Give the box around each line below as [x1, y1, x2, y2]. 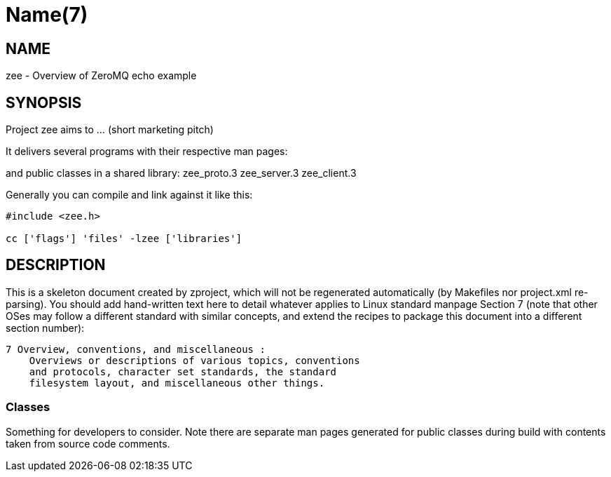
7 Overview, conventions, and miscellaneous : [6, 343, 266, 355]
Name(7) [6, 3, 88, 27]
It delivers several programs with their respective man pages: [6, 145, 288, 158]
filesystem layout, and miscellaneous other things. [29, 377, 325, 389]
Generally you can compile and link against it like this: [6, 189, 253, 201]
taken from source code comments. [6, 437, 170, 450]
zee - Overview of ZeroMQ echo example [6, 69, 197, 82]
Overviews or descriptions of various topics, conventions [29, 354, 360, 366]
